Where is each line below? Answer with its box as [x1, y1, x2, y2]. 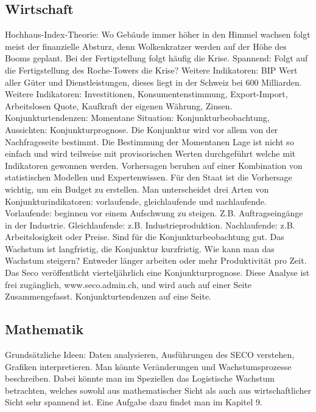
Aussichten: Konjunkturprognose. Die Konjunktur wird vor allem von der [5, 123, 278, 136]
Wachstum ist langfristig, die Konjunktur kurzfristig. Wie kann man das [5, 242, 275, 255]
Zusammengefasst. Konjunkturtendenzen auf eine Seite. [5, 290, 212, 303]
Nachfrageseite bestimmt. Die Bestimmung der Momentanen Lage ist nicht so [5, 135, 294, 148]
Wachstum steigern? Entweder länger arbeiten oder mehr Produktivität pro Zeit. [5, 254, 307, 267]
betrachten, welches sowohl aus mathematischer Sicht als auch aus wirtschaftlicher [5, 383, 312, 396]
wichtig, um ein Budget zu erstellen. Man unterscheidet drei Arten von [5, 182, 269, 195]
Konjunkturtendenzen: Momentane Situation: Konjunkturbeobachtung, [5, 111, 270, 124]
